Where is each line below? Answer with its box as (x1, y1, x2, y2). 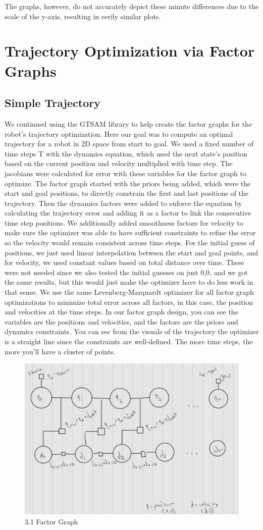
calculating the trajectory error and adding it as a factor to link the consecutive (5, 207, 251, 218)
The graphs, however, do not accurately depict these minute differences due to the (5, 1, 259, 11)
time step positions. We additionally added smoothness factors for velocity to (5, 217, 243, 228)
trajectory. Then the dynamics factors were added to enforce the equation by (5, 197, 242, 208)
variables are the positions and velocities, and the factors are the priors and (5, 316, 238, 327)
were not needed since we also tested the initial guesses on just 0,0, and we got (5, 267, 248, 277)
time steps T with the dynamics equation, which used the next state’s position (5, 148, 247, 158)
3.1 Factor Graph (25, 516, 78, 526)
